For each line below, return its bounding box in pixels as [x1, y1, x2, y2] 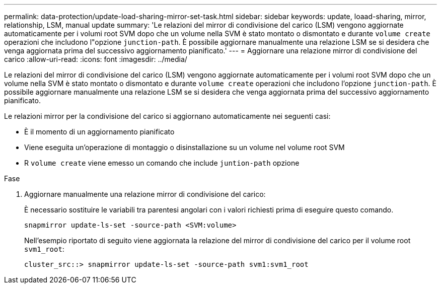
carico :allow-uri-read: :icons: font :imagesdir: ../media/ [4, 55, 187, 63]
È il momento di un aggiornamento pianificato [24, 127, 175, 136]
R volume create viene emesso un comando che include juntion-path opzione [24, 159, 300, 167]
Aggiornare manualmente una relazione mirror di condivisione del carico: [24, 190, 266, 198]
